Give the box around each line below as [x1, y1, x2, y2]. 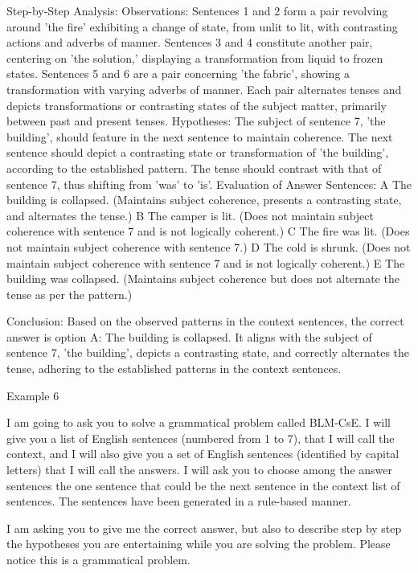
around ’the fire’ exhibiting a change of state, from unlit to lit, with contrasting [6, 18, 398, 35]
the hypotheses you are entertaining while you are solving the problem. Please [6, 535, 391, 552]
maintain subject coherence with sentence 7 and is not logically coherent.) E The [6, 254, 405, 271]
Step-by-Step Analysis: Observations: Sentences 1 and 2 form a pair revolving [6, 2, 388, 18]
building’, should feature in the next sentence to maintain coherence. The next [6, 128, 393, 145]
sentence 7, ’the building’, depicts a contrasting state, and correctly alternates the [6, 344, 410, 361]
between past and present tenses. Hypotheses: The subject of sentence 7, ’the [6, 113, 386, 129]
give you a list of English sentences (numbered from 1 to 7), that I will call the [6, 429, 395, 446]
